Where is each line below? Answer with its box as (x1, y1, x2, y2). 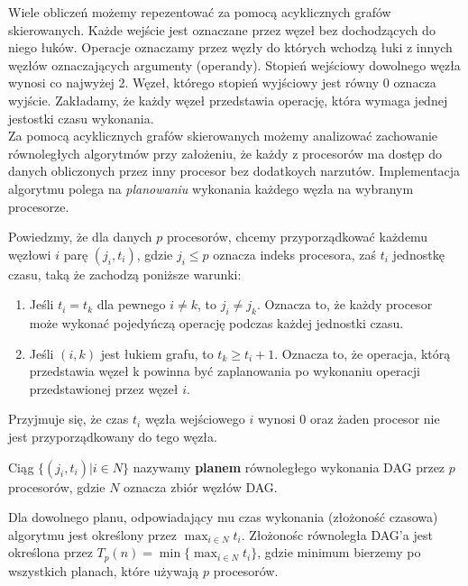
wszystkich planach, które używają (8, 561, 199, 580)
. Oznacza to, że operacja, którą (274, 343, 451, 362)
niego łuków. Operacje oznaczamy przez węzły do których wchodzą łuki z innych (8, 38, 453, 57)
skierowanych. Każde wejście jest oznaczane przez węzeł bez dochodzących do (8, 20, 436, 39)
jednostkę (392, 244, 445, 263)
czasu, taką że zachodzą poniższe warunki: (8, 264, 242, 283)
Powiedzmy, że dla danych (8, 227, 152, 246)
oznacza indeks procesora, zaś (213, 244, 377, 263)
